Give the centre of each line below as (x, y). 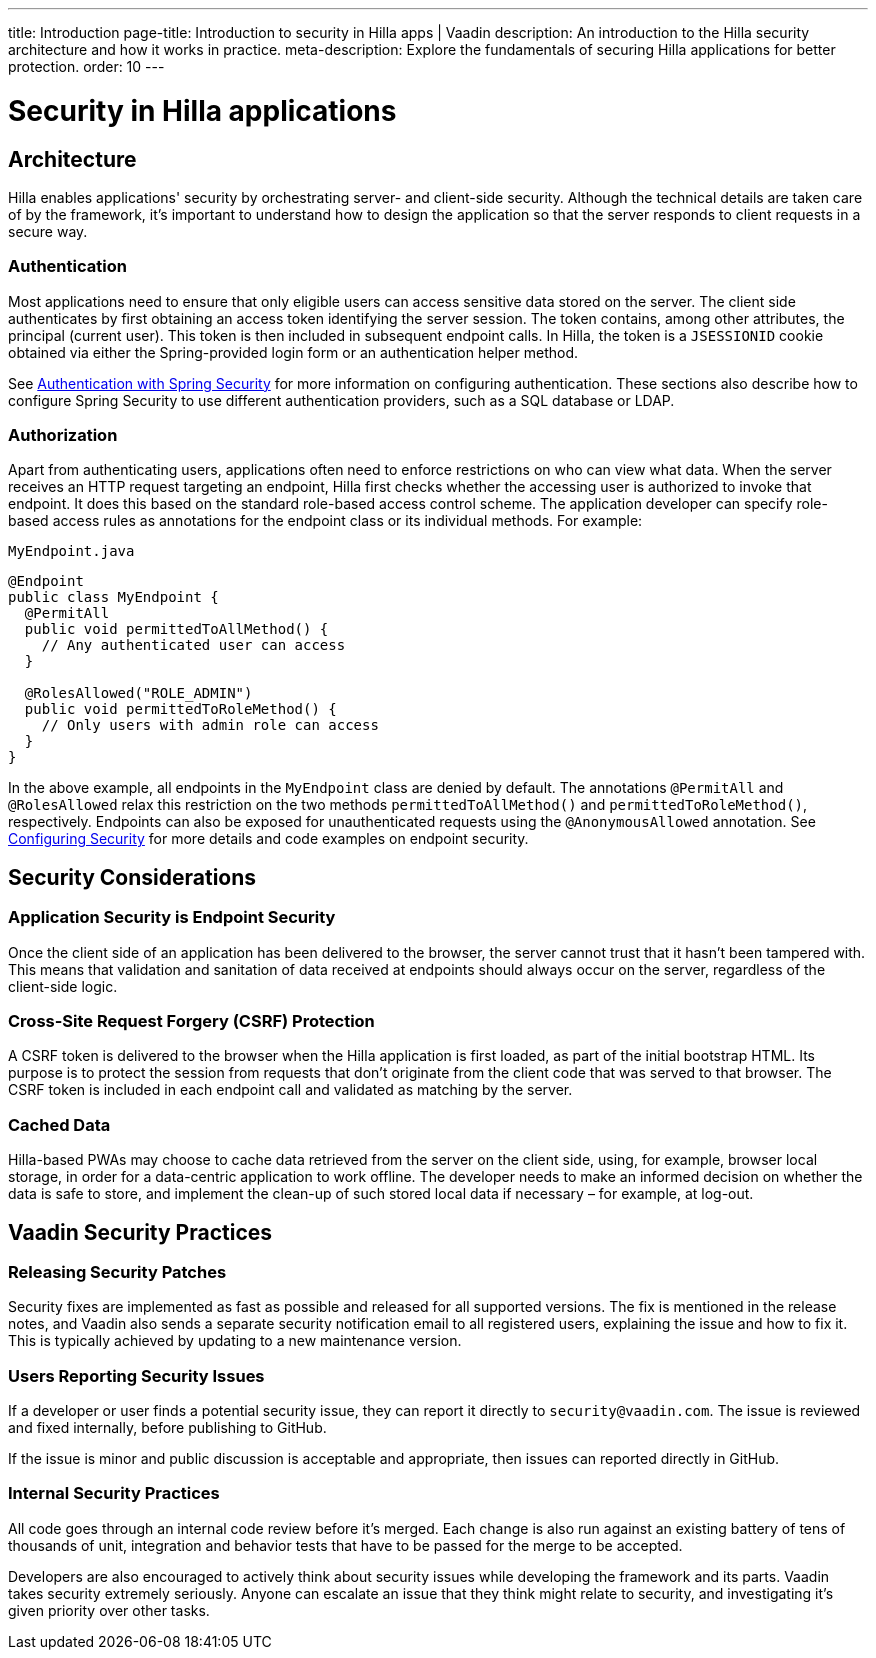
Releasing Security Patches (117, 1271)
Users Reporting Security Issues (136, 1375)
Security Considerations (132, 877)
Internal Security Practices (114, 1493)
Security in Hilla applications (202, 110)
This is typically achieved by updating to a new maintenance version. (235, 1341)
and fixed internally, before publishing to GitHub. (167, 1428)
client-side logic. (63, 986)
